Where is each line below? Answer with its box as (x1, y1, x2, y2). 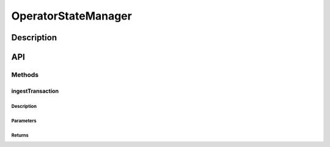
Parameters (11, 118, 37, 124)
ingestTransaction (11, 87, 59, 95)
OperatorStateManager (11, 9, 133, 23)
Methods (11, 70, 39, 79)
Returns (11, 132, 29, 138)
